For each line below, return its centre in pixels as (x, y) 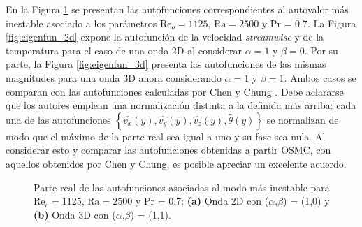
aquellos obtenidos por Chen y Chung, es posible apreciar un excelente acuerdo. (176, 163)
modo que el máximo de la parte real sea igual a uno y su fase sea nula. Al (166, 136)
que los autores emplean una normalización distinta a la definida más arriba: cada (181, 105)
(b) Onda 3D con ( (75, 214)
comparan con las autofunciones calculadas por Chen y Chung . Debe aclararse (175, 91)
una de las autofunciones (58, 119)
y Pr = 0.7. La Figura (309, 23)
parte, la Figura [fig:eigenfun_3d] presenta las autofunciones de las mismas (166, 64)
